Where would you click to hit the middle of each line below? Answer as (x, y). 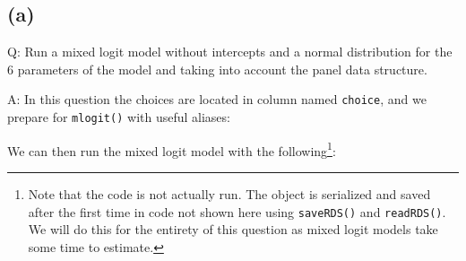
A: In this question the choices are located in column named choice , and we (217, 99)
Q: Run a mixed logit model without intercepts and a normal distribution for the (230, 52)
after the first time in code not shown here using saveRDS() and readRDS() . (237, 211)
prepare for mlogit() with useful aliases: (119, 117)
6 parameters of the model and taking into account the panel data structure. (217, 69)
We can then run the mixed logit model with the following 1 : (172, 149)
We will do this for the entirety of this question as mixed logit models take (233, 229)
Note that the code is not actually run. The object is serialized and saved (229, 193)
